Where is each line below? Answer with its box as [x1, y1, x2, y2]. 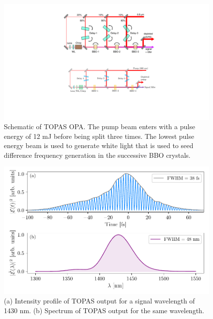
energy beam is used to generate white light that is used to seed [4, 140, 194, 151]
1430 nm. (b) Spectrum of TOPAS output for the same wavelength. [4, 305, 204, 315]
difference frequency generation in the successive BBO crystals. [4, 150, 191, 160]
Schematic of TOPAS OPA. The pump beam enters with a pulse [4, 121, 195, 132]
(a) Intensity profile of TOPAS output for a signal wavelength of [4, 296, 195, 306]
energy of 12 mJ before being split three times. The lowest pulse [4, 131, 194, 141]
